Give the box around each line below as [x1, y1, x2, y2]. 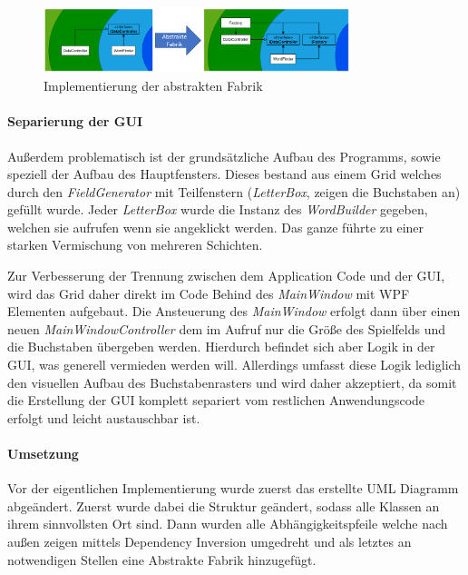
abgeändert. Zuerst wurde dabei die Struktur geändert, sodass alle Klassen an [7, 496, 440, 515]
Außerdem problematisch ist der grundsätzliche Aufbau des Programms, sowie [7, 146, 441, 165]
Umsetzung [7, 444, 79, 463]
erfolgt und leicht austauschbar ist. [7, 408, 200, 427]
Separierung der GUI [7, 112, 142, 131]
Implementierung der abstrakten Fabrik [44, 76, 263, 95]
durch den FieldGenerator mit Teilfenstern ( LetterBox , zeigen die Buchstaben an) [7, 182, 461, 201]
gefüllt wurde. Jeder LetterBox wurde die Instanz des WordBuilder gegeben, [7, 200, 428, 219]
